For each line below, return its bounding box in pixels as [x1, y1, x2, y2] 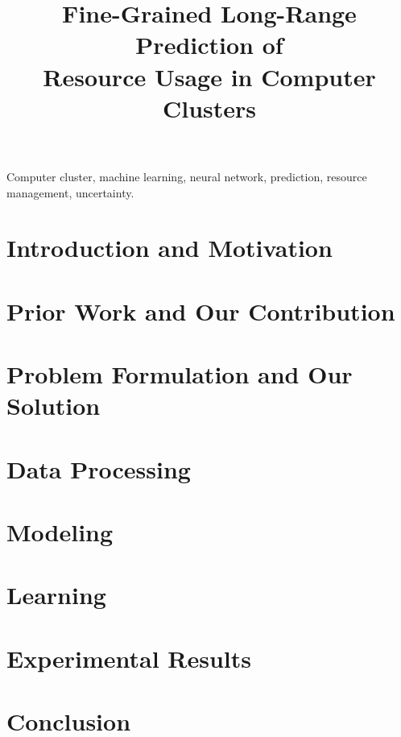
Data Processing [6, 452, 191, 485]
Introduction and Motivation [6, 231, 333, 264]
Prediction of [135, 28, 283, 61]
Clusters [162, 91, 257, 124]
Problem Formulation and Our [6, 358, 353, 391]
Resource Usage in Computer [43, 60, 376, 93]
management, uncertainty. [6, 184, 134, 201]
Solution [6, 389, 101, 422]
